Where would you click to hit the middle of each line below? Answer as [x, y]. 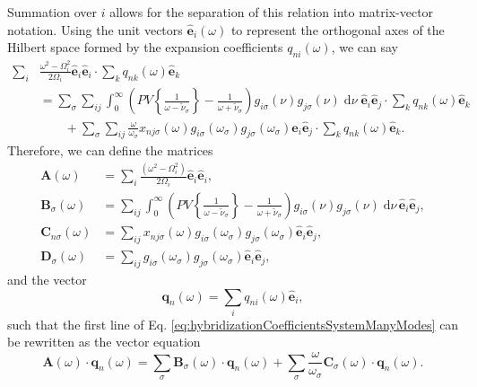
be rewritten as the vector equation [104, 342]
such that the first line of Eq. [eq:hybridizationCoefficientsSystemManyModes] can [233, 324]
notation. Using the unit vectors [95, 29]
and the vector [47, 279]
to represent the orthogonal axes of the [338, 29]
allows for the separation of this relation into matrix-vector [272, 12]
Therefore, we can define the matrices [110, 150]
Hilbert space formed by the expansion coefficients [145, 47]
